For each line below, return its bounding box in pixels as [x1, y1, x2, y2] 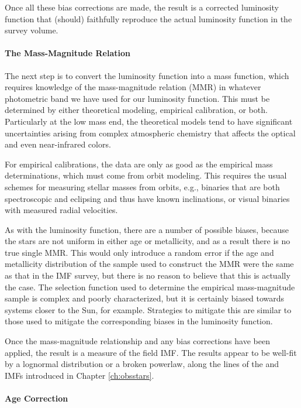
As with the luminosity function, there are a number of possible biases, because [5, 223, 289, 235]
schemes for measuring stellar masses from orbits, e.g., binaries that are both [5, 180, 280, 193]
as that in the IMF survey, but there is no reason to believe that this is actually [5, 269, 290, 282]
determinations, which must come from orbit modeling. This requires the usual [5, 169, 287, 181]
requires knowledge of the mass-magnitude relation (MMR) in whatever [5, 81, 261, 93]
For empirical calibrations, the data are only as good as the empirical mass [5, 157, 273, 170]
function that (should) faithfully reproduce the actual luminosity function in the [5, 12, 292, 25]
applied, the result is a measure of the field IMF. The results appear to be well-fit [5, 346, 297, 358]
